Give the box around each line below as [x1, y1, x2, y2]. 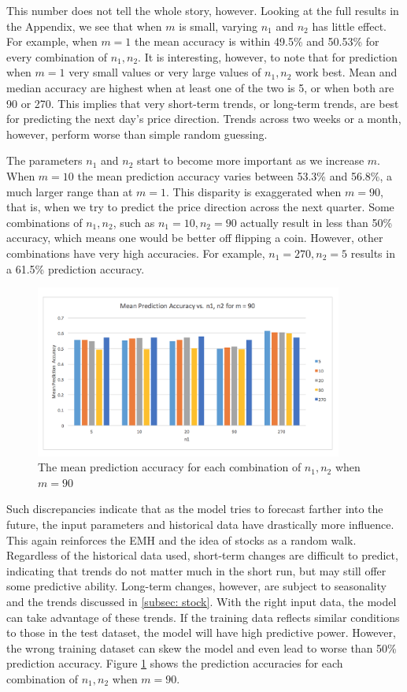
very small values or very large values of [68, 64, 261, 80]
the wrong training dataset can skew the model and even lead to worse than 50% [6, 639, 397, 656]
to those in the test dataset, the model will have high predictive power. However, [6, 624, 396, 641]
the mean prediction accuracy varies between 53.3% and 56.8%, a [77, 167, 393, 184]
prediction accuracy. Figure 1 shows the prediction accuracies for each [6, 655, 343, 672]
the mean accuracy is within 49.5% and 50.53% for [135, 33, 379, 50]
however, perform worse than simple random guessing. [6, 125, 268, 142]
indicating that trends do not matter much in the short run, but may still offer [6, 562, 387, 579]
